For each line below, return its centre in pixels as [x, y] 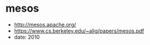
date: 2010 [27, 37]
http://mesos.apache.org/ [45, 25]
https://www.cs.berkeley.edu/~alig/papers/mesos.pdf [79, 30]
